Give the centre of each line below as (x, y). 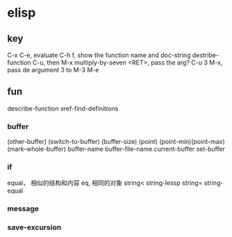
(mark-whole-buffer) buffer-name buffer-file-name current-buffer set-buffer (116, 149)
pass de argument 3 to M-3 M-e (53, 70)
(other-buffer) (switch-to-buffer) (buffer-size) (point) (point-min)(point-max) (116, 142)
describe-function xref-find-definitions (63, 108)
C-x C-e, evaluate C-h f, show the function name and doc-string (99, 55)
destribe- (205, 55)
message (23, 209)
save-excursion (34, 227)
